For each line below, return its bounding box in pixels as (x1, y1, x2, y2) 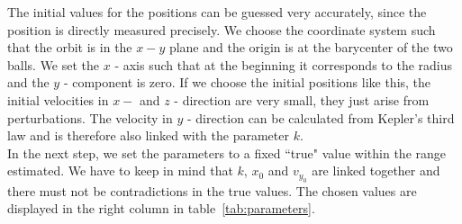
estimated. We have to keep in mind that (7, 161, 233, 180)
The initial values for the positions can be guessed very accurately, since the (7, 3, 427, 21)
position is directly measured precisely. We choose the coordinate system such (7, 20, 436, 39)
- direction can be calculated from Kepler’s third (186, 108, 455, 127)
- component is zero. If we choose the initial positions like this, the (63, 73, 431, 92)
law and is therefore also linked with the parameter (7, 126, 289, 145)
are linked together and (312, 161, 440, 180)
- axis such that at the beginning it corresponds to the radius (114, 55, 453, 74)
